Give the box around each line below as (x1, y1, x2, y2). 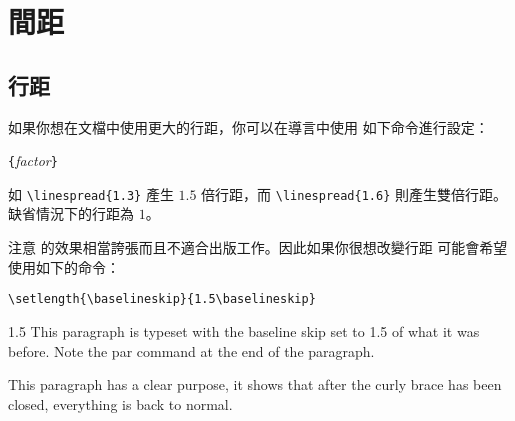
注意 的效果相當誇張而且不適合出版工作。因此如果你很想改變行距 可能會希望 (8, 237, 508, 258)
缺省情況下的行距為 (8, 203, 134, 224)
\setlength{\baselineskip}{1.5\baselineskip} (8, 292, 316, 307)
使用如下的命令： (8, 256, 120, 277)
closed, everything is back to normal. (8, 393, 233, 414)
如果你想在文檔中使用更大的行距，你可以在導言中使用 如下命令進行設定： (8, 116, 489, 137)
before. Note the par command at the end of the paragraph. (8, 340, 375, 361)
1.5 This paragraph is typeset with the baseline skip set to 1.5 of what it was (8, 320, 480, 341)
